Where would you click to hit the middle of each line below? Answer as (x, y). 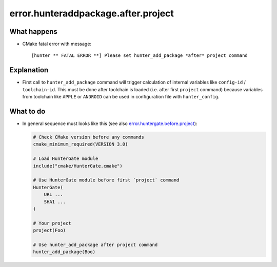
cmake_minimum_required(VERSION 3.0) (81, 144)
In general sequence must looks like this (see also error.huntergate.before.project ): (110, 124)
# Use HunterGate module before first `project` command (106, 180)
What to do (27, 111)
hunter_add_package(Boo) (64, 252)
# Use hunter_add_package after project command (95, 244)
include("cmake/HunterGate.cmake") (78, 166)
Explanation (29, 70)
